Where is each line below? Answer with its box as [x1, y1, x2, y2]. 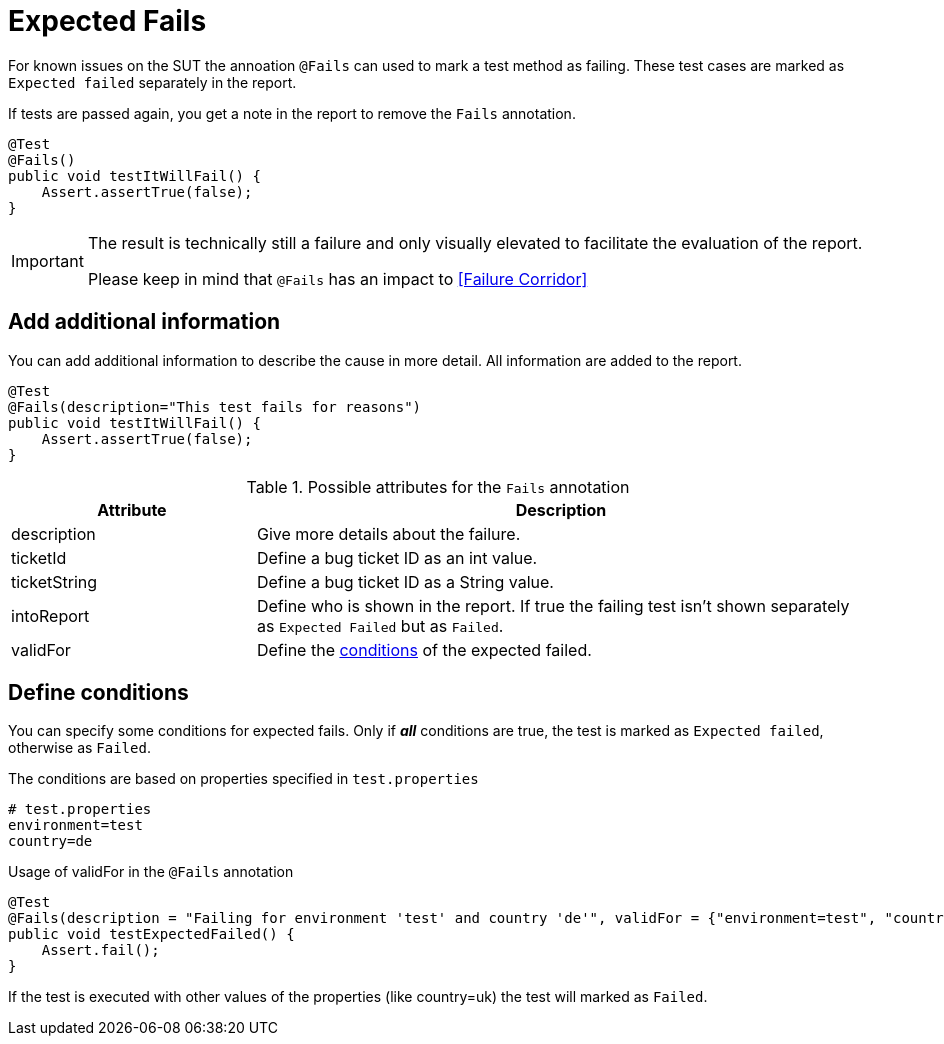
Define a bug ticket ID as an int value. [256, 547, 538, 568]
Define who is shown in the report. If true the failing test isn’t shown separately [256, 595, 850, 616]
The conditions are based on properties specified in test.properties [8, 770, 479, 788]
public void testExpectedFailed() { [8, 926, 295, 943]
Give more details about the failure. [256, 523, 521, 544]
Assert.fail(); [41, 942, 160, 959]
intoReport [11, 605, 90, 626]
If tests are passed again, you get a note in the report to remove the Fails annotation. [8, 104, 576, 122]
